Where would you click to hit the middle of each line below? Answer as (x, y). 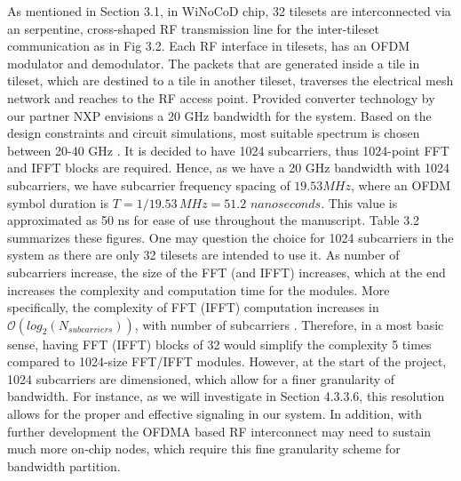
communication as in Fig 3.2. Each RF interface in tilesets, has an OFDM (208, 46)
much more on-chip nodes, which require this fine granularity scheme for (204, 449)
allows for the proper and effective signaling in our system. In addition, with (215, 414)
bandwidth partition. (64, 465)
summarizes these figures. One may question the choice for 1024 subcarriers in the (230, 237)
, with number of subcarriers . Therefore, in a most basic (289, 324)
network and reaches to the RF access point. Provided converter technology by (221, 97)
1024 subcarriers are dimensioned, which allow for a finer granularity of (201, 378)
